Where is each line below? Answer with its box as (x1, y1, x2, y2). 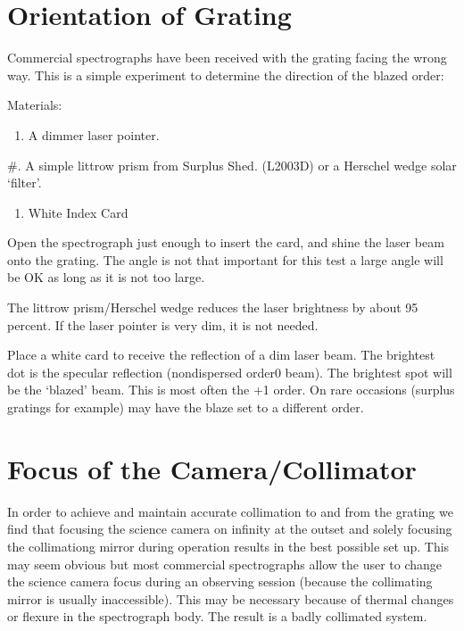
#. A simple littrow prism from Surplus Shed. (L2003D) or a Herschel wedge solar (7, 155, 457, 174)
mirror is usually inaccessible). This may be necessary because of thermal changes (7, 589, 454, 608)
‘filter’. (7, 173, 42, 192)
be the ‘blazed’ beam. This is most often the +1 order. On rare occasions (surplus (7, 380, 455, 399)
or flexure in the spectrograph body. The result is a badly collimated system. (7, 607, 427, 626)
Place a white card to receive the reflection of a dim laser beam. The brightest (7, 345, 435, 364)
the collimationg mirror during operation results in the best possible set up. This (7, 536, 450, 555)
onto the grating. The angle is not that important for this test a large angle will (7, 250, 443, 269)
